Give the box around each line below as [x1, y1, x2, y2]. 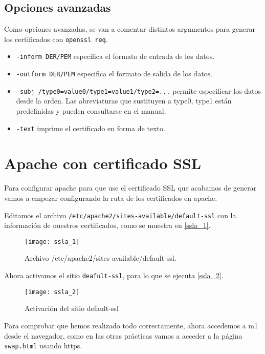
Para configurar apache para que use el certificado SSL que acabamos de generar [4, 182, 257, 193]
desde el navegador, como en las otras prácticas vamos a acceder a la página [4, 330, 242, 341]
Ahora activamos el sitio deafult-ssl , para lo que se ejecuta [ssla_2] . [4, 270, 224, 281]
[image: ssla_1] [25, 238, 80, 245]
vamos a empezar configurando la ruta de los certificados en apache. [4, 192, 217, 203]
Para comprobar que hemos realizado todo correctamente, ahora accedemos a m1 [4, 320, 258, 330]
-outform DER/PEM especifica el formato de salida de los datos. [16, 68, 212, 79]
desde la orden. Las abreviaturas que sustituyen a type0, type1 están [16, 95, 232, 106]
